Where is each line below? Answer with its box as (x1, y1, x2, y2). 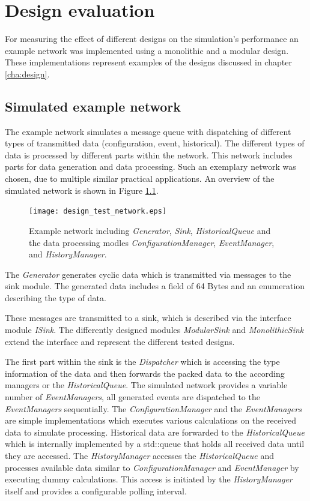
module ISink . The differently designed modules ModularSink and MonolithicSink (5, 323, 304, 336)
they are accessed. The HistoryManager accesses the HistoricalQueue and (5, 449, 274, 462)
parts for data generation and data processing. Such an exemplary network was (5, 160, 296, 173)
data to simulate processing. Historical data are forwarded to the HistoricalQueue (5, 425, 305, 438)
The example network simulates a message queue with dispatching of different (5, 125, 291, 137)
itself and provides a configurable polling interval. (5, 484, 187, 497)
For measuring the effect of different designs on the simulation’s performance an (5, 32, 299, 45)
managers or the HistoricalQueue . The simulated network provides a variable (5, 379, 288, 391)
